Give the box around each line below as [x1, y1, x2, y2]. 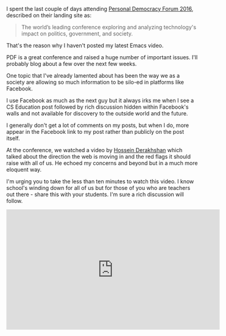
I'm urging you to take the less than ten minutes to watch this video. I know [6, 178, 194, 185]
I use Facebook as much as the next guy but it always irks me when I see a [6, 97, 194, 104]
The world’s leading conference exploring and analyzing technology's [21, 24, 197, 31]
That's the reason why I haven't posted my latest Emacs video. [6, 42, 164, 49]
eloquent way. [6, 166, 42, 173]
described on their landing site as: [6, 12, 92, 19]
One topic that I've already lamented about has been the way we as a [6, 72, 180, 79]
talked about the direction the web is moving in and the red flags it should [6, 153, 191, 160]
